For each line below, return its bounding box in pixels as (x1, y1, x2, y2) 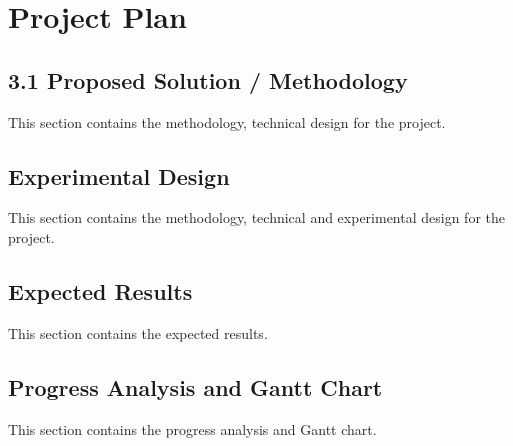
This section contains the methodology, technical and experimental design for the (8, 207, 505, 228)
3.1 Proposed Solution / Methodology (8, 64, 408, 95)
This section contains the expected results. (8, 322, 268, 343)
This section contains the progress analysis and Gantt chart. (8, 418, 377, 439)
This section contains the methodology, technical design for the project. (8, 111, 446, 132)
